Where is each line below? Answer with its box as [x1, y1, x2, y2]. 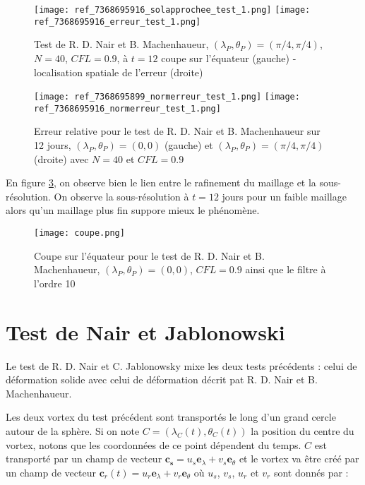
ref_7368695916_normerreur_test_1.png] [34, 103, 221, 114]
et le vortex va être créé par [239, 451, 359, 466]
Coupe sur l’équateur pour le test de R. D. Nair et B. [34, 248, 265, 263]
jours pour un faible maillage [222, 188, 347, 203]
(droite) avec [34, 151, 89, 166]
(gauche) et [164, 138, 213, 152]
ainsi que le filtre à [245, 262, 326, 277]
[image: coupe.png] [34, 227, 125, 238]
